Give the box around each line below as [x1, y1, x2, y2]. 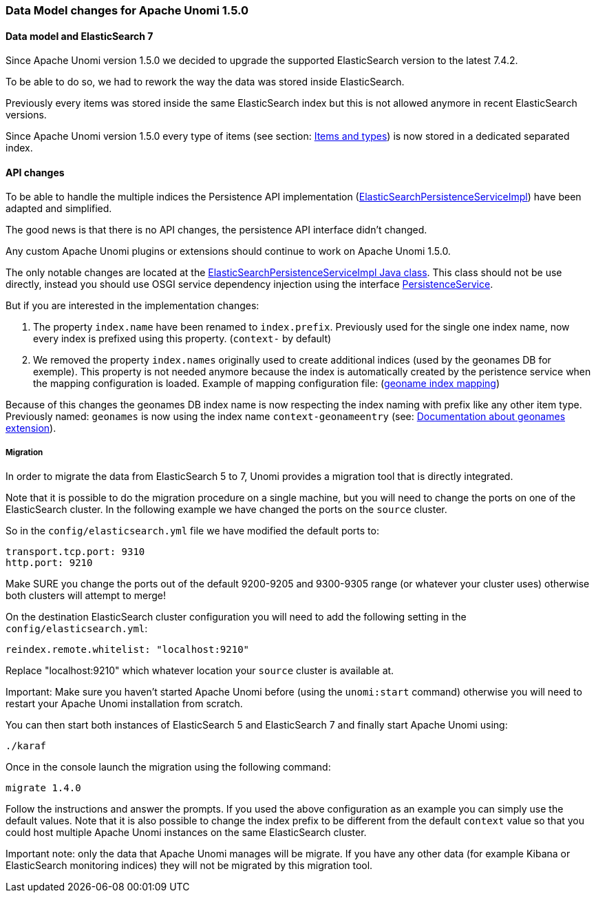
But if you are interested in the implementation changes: [6, 300, 259, 312]
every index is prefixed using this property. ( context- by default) [33, 333, 332, 345]
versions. [6, 109, 47, 121]
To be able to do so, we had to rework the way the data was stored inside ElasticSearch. [6, 76, 405, 88]
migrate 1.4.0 [6, 782, 81, 794]
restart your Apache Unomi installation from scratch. [6, 698, 243, 710]
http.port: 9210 [6, 557, 93, 569]
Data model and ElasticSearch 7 [6, 30, 153, 42]
